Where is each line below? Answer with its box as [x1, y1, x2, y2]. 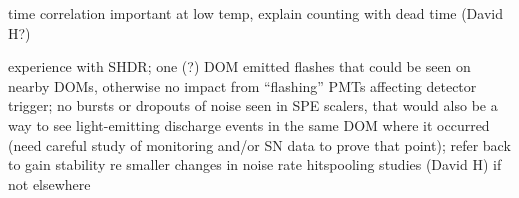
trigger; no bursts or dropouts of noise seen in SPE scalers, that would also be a [8, 95, 498, 116]
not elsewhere [8, 173, 91, 194]
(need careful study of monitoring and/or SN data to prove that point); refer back [8, 134, 511, 155]
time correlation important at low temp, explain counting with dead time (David [8, 3, 503, 23]
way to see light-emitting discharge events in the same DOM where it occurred [8, 114, 490, 135]
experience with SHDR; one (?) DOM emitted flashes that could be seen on [8, 56, 471, 77]
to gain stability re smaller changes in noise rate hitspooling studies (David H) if [8, 154, 502, 175]
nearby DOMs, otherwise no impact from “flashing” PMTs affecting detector [8, 75, 477, 96]
